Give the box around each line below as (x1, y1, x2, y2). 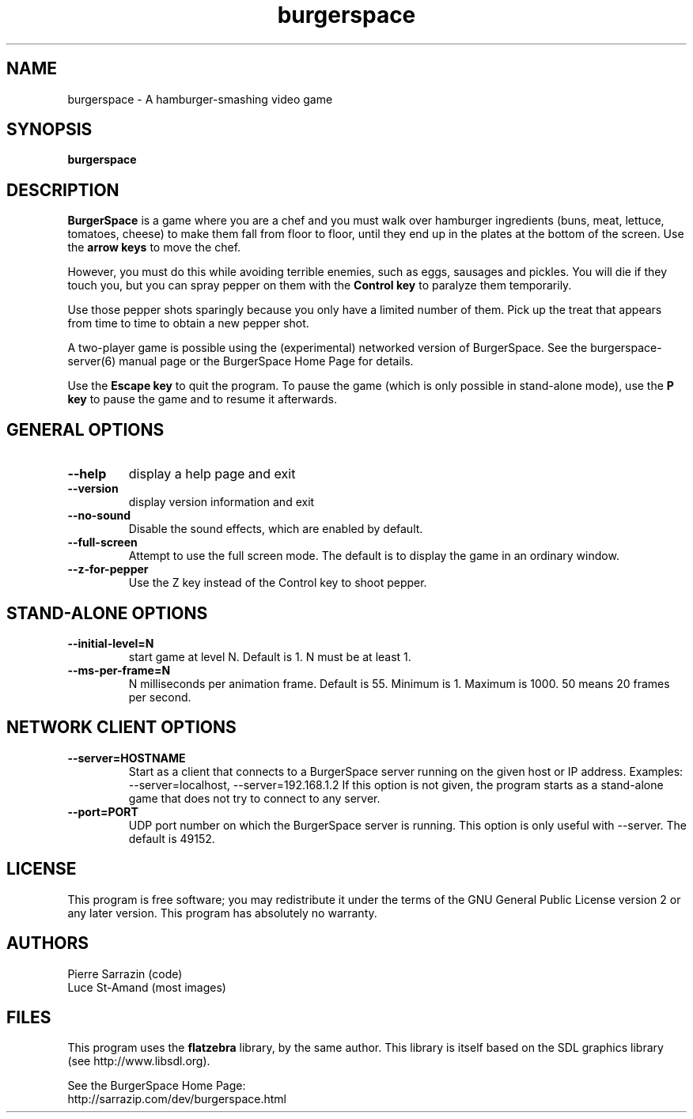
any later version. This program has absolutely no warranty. (67, 905, 377, 920)
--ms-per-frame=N (67, 663, 171, 677)
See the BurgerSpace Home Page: (67, 1079, 246, 1093)
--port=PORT (67, 804, 138, 818)
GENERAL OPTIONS (6, 419, 165, 440)
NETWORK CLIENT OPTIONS (6, 717, 237, 738)
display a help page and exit (128, 466, 296, 482)
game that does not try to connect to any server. (128, 791, 381, 805)
